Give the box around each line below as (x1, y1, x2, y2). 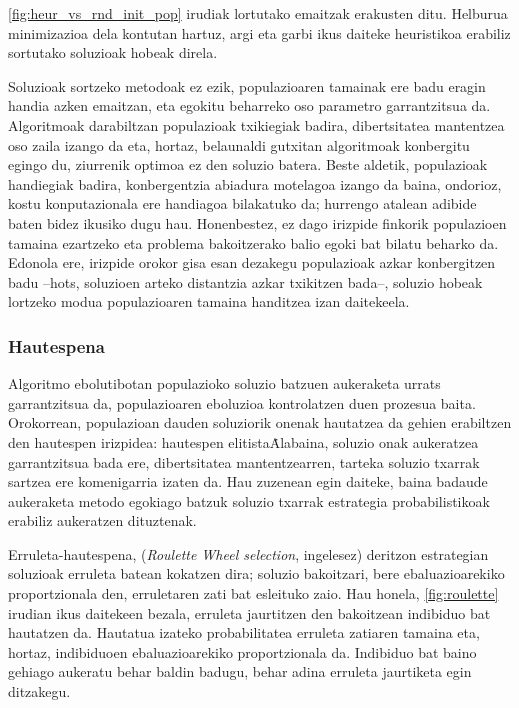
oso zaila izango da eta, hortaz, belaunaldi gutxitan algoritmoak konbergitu (8, 134, 470, 155)
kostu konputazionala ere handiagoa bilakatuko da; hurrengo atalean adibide (8, 193, 477, 214)
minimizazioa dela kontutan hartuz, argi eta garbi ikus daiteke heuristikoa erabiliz (8, 22, 511, 43)
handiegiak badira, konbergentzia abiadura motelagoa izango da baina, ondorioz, (8, 173, 502, 194)
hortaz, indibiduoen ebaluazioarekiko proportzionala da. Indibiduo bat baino (8, 641, 477, 662)
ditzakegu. (8, 681, 71, 702)
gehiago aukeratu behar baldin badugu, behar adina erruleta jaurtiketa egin (8, 661, 472, 682)
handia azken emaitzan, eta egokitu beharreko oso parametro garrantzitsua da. (8, 95, 491, 116)
